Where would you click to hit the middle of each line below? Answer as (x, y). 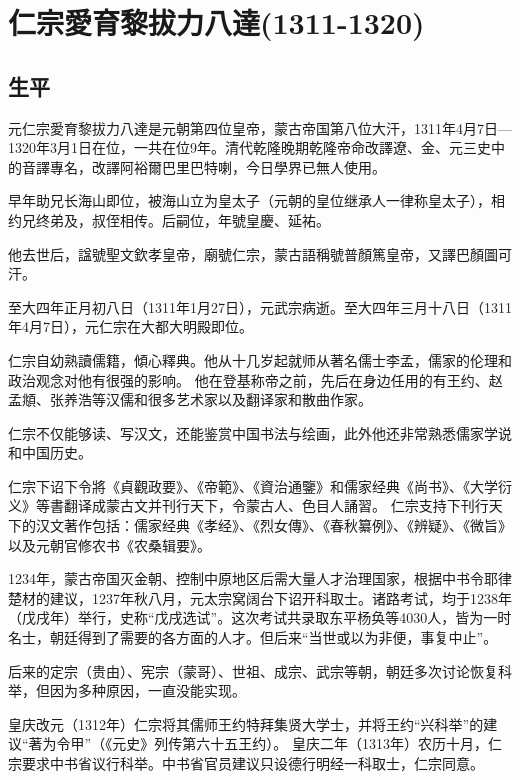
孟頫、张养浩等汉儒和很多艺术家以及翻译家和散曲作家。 (190, 399)
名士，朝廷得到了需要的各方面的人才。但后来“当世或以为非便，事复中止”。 (253, 637)
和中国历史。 (50, 452)
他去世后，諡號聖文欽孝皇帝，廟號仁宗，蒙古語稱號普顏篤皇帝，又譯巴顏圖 (253, 253)
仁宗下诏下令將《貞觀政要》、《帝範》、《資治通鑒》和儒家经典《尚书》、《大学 (253, 485)
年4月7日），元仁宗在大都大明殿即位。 (130, 326)
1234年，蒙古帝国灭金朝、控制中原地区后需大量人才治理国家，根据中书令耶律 (260, 578)
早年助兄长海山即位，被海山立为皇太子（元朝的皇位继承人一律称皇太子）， (249, 200)
